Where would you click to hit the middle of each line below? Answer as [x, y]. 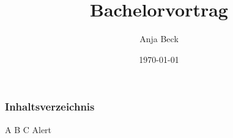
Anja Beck [159, 39]
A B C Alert [28, 129]
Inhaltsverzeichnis [50, 107]
